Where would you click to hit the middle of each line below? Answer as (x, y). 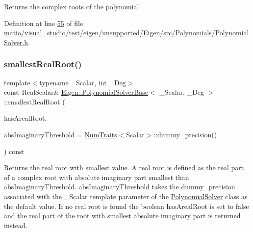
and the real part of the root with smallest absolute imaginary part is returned (122, 216)
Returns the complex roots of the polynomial (72, 6)
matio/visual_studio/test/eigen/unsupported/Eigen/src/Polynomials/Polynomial (126, 33)
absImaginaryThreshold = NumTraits (61, 134)
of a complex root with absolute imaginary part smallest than (97, 177)
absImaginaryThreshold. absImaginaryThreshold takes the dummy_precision (120, 187)
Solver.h (16, 42)
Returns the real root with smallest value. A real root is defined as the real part (124, 168)
